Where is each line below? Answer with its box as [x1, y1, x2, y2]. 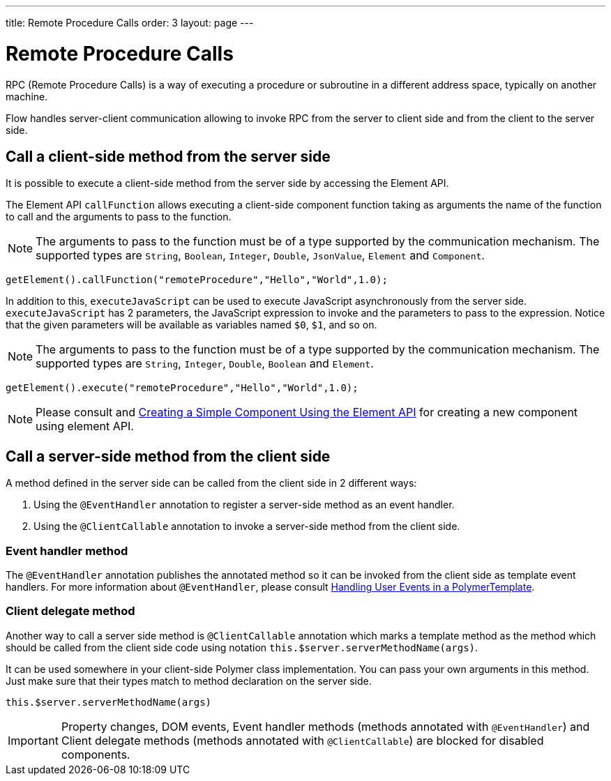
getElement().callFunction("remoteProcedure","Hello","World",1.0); [6, 274, 388, 286]
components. [61, 747, 130, 761]
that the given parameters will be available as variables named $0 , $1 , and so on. [6, 319, 377, 331]
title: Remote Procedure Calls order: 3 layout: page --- [6, 17, 254, 29]
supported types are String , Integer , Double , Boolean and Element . [36, 356, 374, 371]
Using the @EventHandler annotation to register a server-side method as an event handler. [33, 499, 455, 511]
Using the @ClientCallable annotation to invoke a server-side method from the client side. [33, 520, 460, 533]
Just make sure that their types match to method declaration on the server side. [6, 674, 372, 687]
